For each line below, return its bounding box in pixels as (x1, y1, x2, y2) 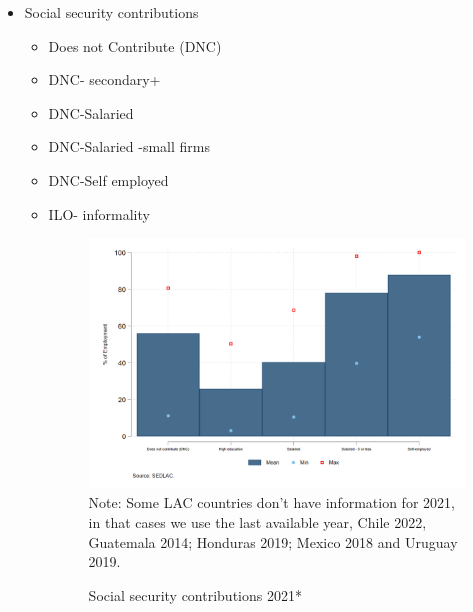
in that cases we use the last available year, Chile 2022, (88, 512, 427, 533)
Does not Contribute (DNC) (48, 35, 222, 56)
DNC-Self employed (48, 169, 169, 190)
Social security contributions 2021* (88, 584, 302, 605)
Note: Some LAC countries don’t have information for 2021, (88, 492, 455, 513)
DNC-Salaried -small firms (48, 136, 211, 157)
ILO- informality (48, 203, 150, 224)
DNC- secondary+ (48, 69, 161, 90)
